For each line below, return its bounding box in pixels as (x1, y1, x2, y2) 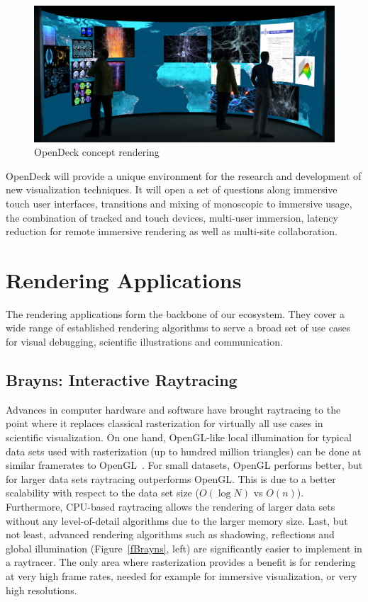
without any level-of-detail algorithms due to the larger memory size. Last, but (6, 513, 348, 528)
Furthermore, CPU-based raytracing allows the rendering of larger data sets (6, 499, 335, 513)
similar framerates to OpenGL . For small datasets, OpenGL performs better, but (6, 458, 363, 472)
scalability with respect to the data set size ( (6, 485, 199, 500)
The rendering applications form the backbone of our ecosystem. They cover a (6, 306, 345, 321)
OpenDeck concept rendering (34, 144, 160, 159)
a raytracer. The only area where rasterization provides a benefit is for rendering (6, 555, 356, 569)
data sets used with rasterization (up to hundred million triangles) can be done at (6, 443, 362, 458)
